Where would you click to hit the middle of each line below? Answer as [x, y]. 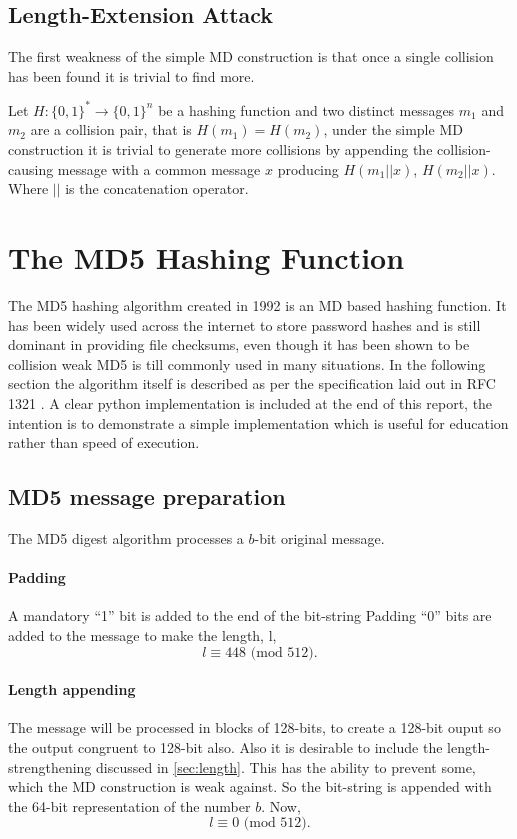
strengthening [50, 766]
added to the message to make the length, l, [142, 634]
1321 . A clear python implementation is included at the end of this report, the [250, 402]
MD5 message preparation [147, 496]
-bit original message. [319, 537]
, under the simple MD [393, 129]
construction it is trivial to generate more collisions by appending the [220, 149]
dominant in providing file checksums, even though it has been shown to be [239, 344]
